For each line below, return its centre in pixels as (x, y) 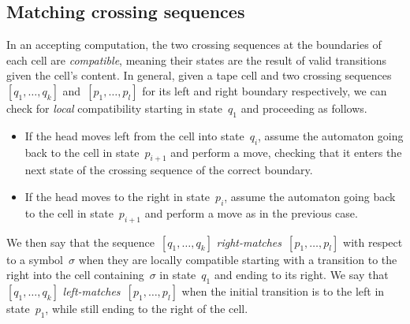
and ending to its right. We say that (301, 275)
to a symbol (35, 259)
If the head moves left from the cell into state (134, 135)
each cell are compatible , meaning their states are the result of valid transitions (196, 60)
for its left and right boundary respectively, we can (265, 90)
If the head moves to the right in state (117, 196)
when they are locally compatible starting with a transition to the (238, 259)
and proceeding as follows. (304, 108)
